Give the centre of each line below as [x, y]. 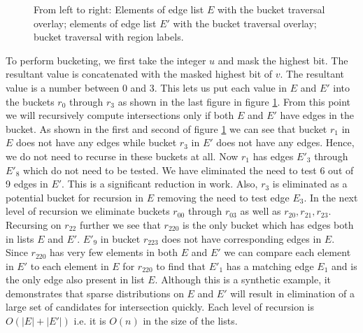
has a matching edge [270, 265]
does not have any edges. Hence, [285, 142]
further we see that [120, 224]
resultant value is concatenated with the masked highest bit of [139, 74]
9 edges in [27, 184]
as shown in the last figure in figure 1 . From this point [234, 101]
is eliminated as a [310, 184]
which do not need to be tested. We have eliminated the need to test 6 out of [188, 170]
